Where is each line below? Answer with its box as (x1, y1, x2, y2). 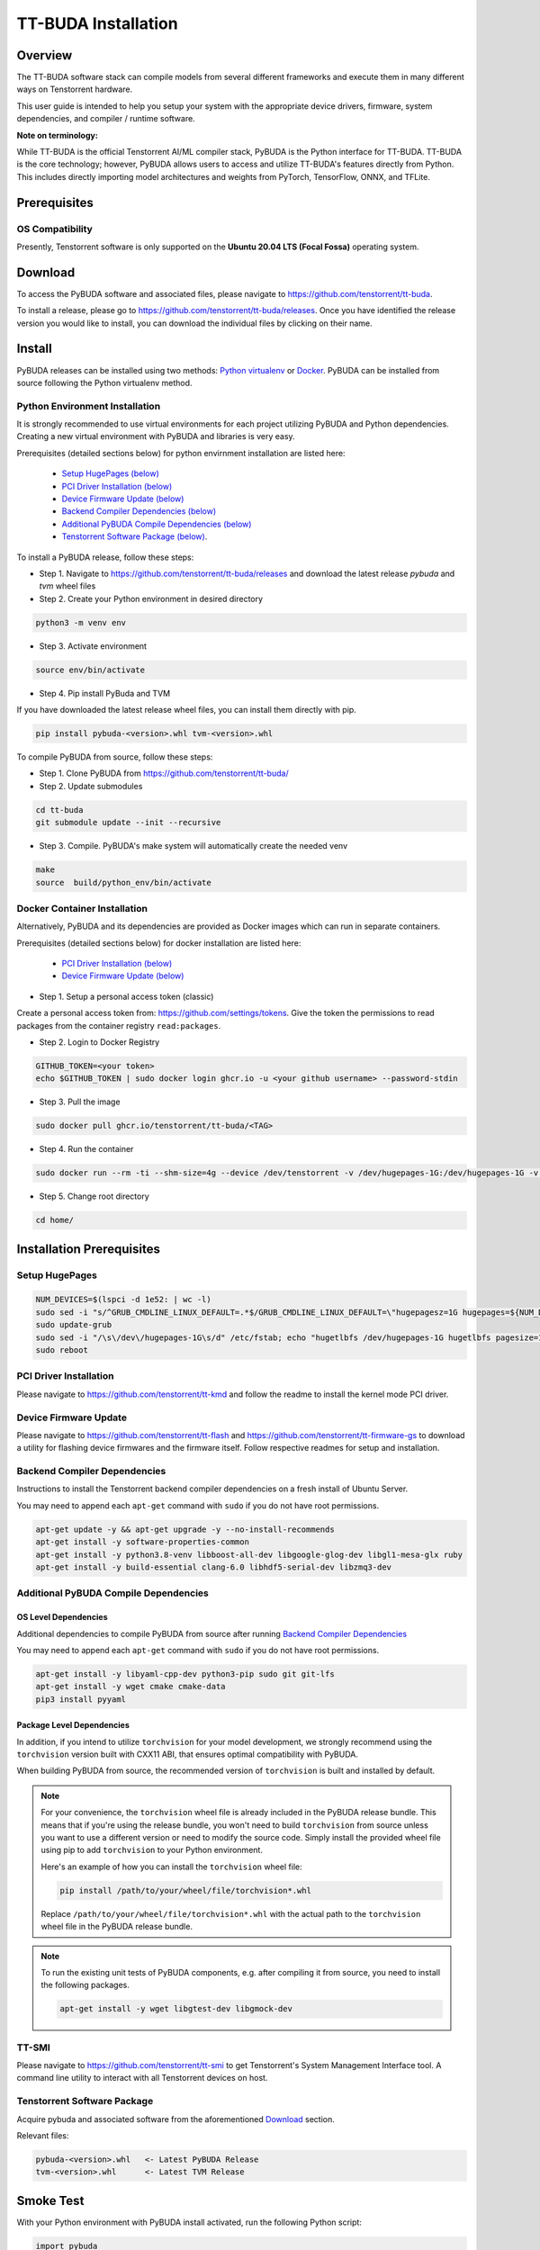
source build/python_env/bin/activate (35, 877, 211, 887)
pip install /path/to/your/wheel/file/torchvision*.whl (59, 1885, 312, 1895)
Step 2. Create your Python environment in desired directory (39, 593, 264, 604)
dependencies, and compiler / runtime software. (16, 113, 195, 124)
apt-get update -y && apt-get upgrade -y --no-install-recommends (35, 1524, 335, 1534)
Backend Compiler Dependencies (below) (61, 506, 217, 517)
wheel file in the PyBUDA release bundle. (40, 1921, 193, 1932)
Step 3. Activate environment (39, 640, 148, 652)
